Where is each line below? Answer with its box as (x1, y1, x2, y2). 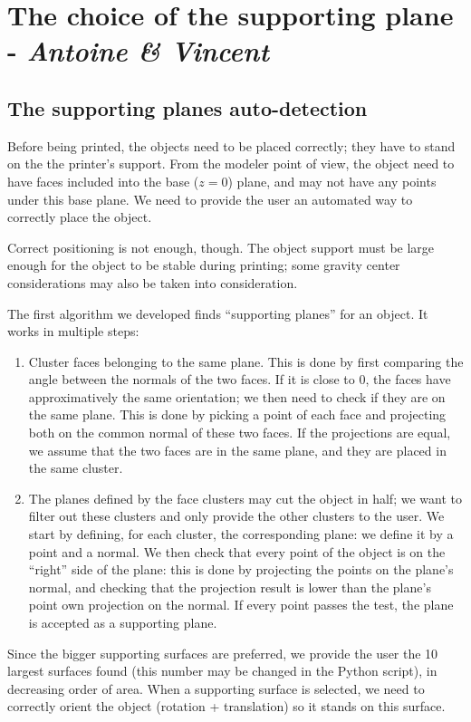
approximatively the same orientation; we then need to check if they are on (28, 387, 446, 406)
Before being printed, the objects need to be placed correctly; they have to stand (7, 136, 456, 155)
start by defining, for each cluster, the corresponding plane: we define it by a (28, 525, 454, 544)
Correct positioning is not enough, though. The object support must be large (7, 237, 435, 256)
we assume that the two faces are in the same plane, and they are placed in (28, 440, 447, 459)
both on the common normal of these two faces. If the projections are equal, (28, 423, 451, 442)
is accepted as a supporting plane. (28, 613, 217, 632)
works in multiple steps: (7, 322, 139, 341)
